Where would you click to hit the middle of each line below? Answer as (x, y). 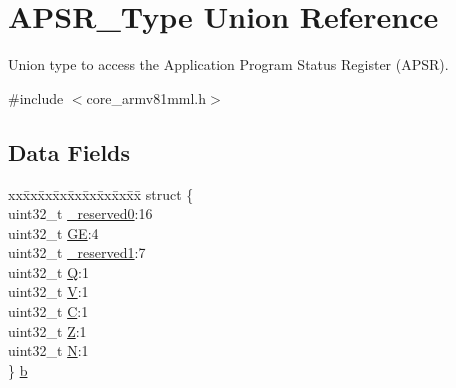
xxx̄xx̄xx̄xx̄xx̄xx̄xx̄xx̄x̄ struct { (101, 193)
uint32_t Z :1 (47, 330)
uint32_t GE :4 (53, 232)
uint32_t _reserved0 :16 (80, 213)
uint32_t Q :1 (48, 271)
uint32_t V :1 (48, 291)
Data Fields (69, 151)
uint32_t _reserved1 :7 (77, 252)
